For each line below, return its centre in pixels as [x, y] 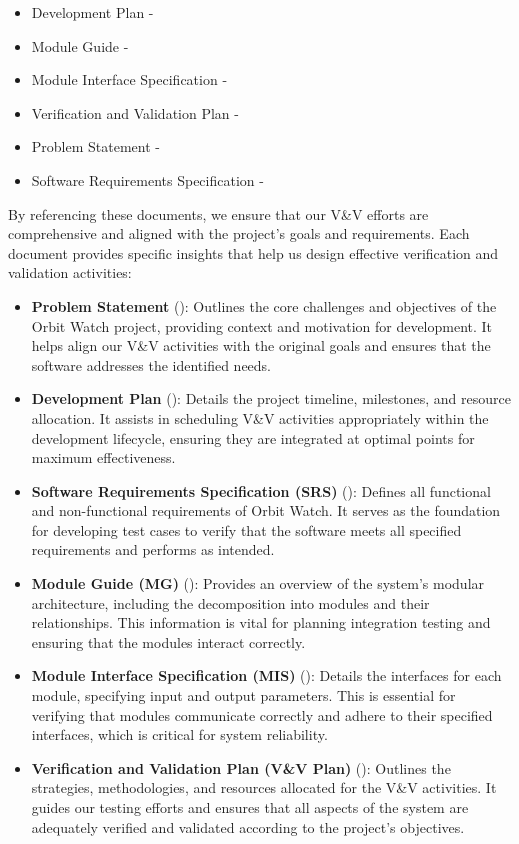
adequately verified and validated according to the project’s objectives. [248, 826]
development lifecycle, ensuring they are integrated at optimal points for [253, 437]
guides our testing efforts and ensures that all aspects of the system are [250, 807]
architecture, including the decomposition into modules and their [230, 602]
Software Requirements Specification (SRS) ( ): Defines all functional [261, 490]
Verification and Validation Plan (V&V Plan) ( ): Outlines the [241, 767]
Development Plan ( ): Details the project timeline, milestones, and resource [271, 398]
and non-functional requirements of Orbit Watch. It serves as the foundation [266, 510]
